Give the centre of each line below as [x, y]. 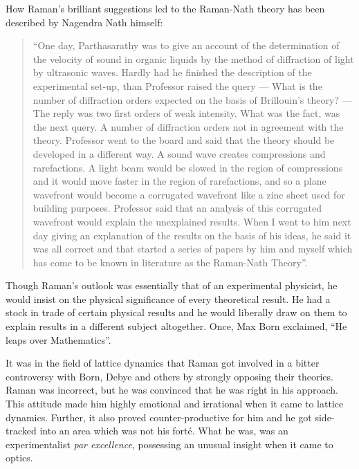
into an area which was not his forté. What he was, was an [164, 431]
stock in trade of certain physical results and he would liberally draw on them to [176, 312]
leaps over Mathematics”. [58, 339]
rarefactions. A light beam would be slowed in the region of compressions [188, 167]
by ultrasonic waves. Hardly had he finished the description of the [172, 72]
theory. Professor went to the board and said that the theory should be [184, 140]
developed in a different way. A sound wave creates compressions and [179, 153]
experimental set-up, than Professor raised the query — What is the [177, 85]
